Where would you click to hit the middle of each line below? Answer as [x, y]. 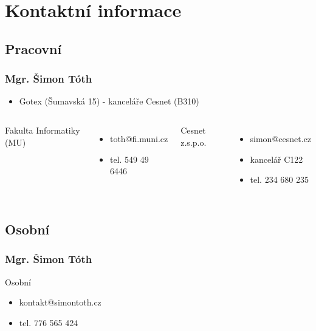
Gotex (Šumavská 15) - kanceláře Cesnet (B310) [109, 101]
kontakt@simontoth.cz [60, 302]
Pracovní [33, 48]
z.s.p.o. [194, 142]
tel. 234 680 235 [279, 179]
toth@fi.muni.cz [139, 138]
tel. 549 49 [129, 159]
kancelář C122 [276, 159]
